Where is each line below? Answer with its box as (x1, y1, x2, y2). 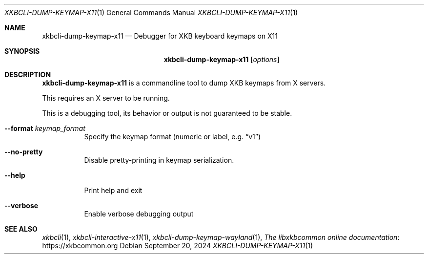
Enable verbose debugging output (84, 210, 194, 218)
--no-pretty (4, 148, 43, 156)
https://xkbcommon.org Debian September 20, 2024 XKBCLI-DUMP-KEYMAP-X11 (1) (42, 241, 313, 250)
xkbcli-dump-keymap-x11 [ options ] (163, 55, 280, 64)
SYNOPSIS (4, 47, 40, 55)
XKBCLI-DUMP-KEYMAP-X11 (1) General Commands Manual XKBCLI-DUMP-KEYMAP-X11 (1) (4, 8, 298, 17)
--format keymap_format (4, 124, 85, 132)
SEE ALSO (4, 225, 38, 233)
